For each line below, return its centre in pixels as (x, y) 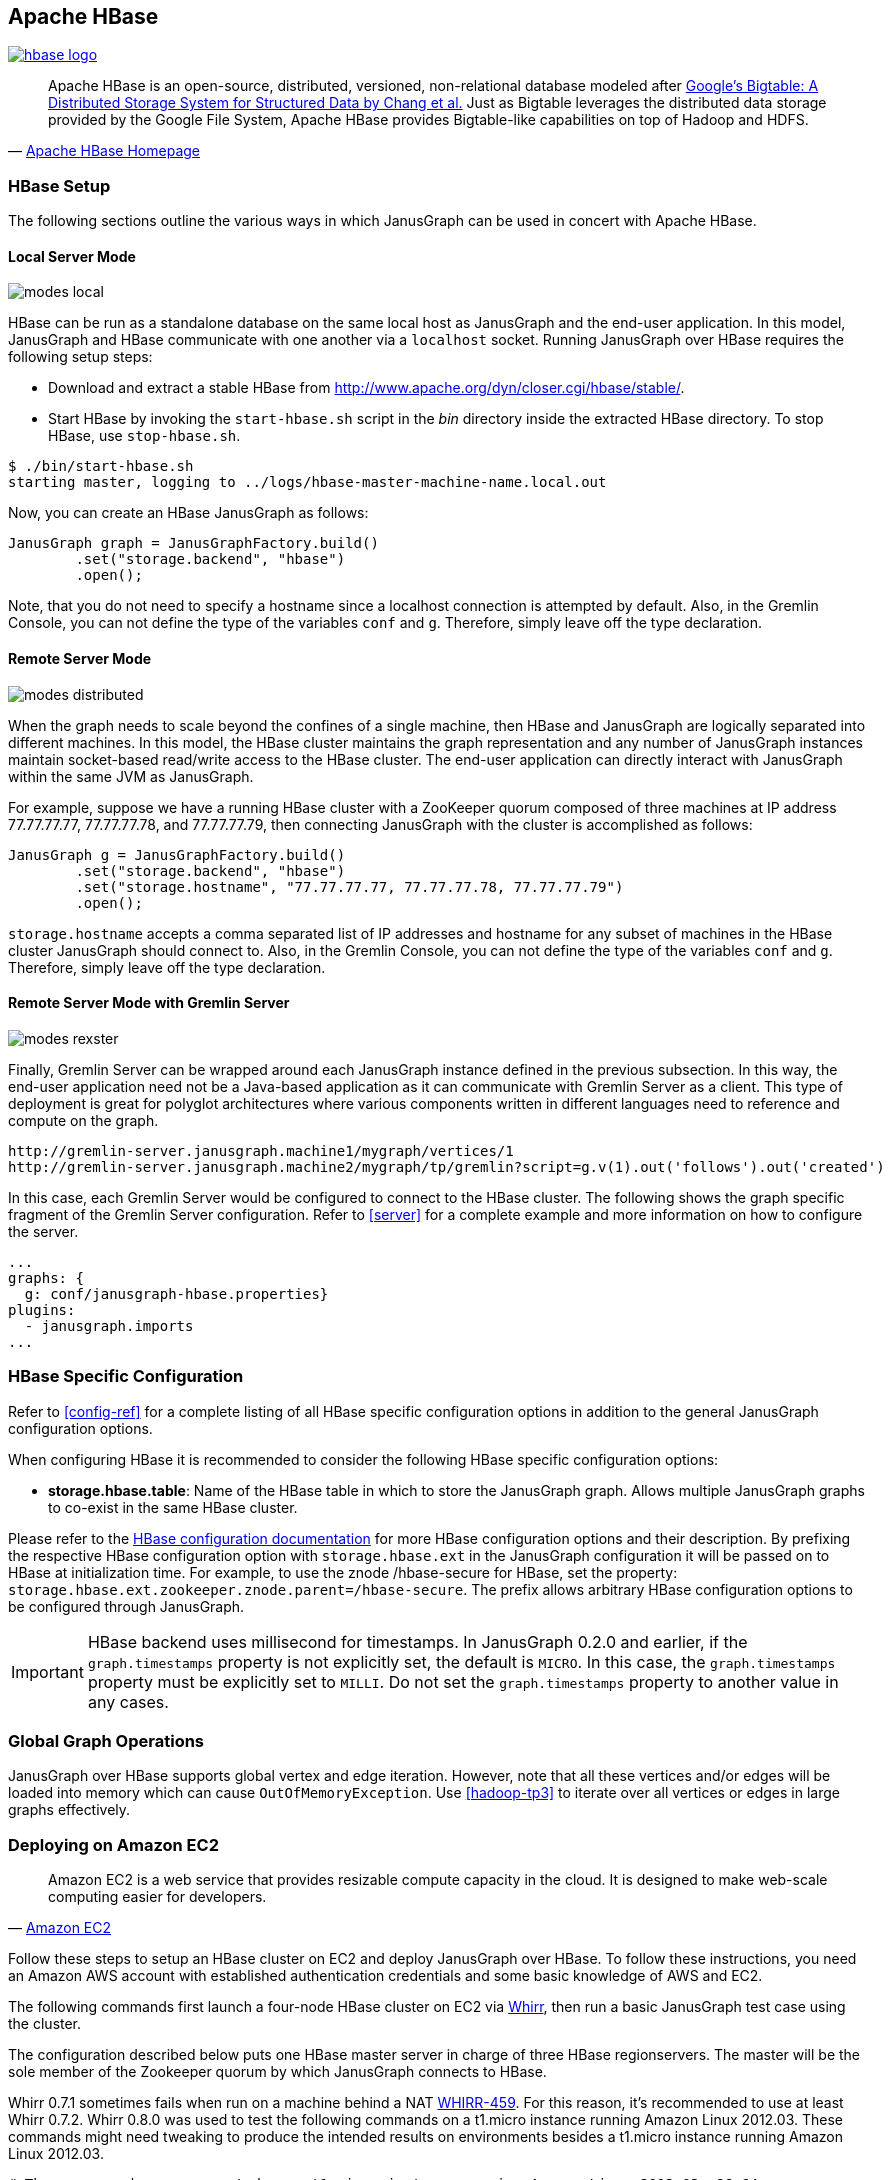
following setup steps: (80, 357)
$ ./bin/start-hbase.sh (101, 466)
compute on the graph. (83, 1120)
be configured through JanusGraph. (126, 1606)
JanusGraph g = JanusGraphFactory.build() (177, 854)
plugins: (42, 1309)
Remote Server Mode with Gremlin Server (149, 1003)
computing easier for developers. (157, 1897)
